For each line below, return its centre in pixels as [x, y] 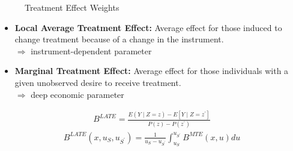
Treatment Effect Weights [72, 7]
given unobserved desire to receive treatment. [98, 82]
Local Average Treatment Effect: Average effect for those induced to [148, 27]
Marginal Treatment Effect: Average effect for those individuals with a [152, 71]
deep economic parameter [77, 94]
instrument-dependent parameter [91, 50]
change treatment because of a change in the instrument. [119, 39]
